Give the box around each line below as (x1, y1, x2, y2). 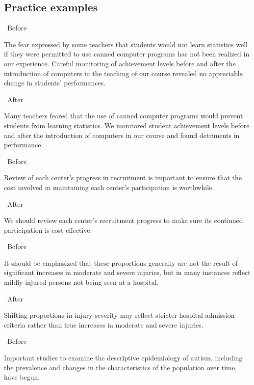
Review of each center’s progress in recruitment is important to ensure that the (4, 172, 242, 183)
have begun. (4, 372, 40, 382)
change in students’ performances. (4, 78, 106, 88)
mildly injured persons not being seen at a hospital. (4, 277, 159, 287)
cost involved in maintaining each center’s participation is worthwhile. (4, 182, 214, 192)
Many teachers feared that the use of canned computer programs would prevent (4, 110, 243, 121)
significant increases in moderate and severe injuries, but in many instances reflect (4, 267, 251, 277)
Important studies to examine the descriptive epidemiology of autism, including (4, 353, 243, 363)
